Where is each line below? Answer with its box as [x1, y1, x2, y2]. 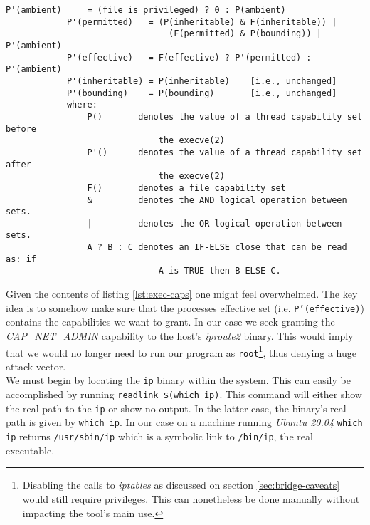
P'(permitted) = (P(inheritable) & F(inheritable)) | [66, 16, 337, 27]
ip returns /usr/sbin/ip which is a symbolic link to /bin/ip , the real [6, 429, 313, 444]
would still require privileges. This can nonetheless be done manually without [22, 491, 360, 506]
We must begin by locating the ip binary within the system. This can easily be [6, 373, 351, 388]
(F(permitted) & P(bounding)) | [169, 28, 322, 39]
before [6, 123, 36, 134]
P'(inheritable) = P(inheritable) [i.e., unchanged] [66, 76, 337, 86]
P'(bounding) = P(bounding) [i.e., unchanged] [66, 88, 337, 98]
